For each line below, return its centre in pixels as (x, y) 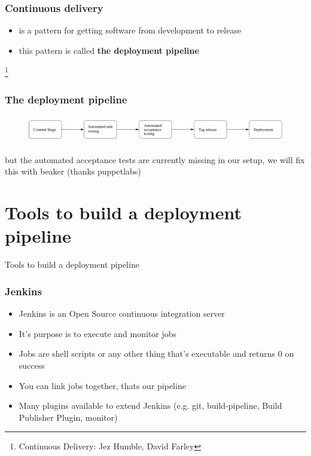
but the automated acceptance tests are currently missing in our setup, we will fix (155, 159)
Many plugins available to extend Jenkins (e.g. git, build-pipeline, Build (150, 405)
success (32, 365)
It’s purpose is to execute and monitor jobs (98, 333)
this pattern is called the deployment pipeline (109, 50)
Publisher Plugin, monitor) (68, 417)
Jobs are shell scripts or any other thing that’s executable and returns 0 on (156, 354)
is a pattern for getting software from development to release (130, 30)
